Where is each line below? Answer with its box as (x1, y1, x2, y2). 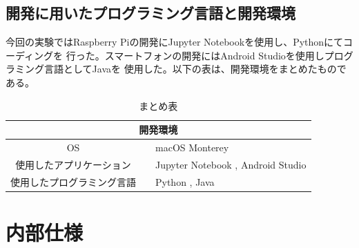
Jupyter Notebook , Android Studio (155, 157, 307, 171)
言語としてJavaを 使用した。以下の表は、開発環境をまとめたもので (43, 61, 347, 76)
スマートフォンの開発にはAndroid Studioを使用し (104, 48, 324, 62)
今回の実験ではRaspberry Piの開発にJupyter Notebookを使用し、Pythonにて (6, 35, 344, 49)
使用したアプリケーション (15, 157, 131, 171)
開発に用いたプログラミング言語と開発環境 (6, 2, 295, 23)
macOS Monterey (155, 140, 229, 155)
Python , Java (155, 174, 215, 189)
